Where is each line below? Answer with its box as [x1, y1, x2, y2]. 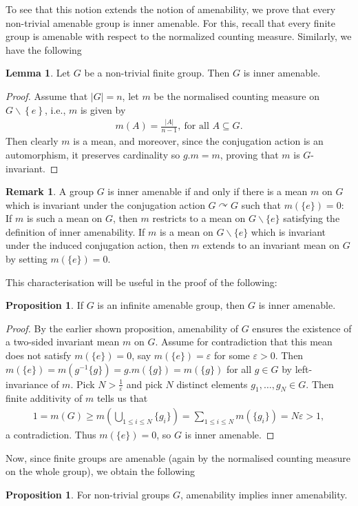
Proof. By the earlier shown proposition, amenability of [6, 321, 238, 335]
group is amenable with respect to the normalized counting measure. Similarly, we [6, 29, 352, 43]
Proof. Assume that [6, 88, 88, 103]
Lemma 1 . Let [6, 65, 71, 80]
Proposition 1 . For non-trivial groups [6, 487, 170, 501]
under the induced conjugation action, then [6, 238, 188, 252]
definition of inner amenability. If [6, 224, 145, 239]
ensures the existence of [252, 321, 352, 335]
